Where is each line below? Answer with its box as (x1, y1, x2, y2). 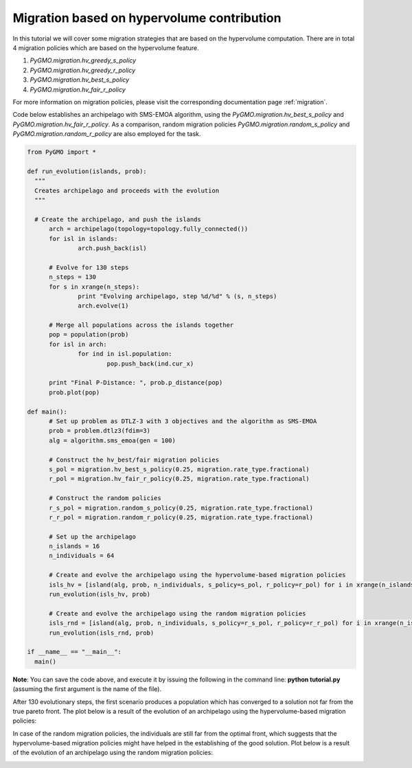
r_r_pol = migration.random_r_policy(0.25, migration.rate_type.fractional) (49, 513, 314, 521)
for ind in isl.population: (78, 350, 172, 358)
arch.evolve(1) (78, 302, 129, 310)
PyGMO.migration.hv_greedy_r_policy (30, 66, 136, 74)
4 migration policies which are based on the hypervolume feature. (12, 43, 199, 52)
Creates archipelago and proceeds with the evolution (34, 186, 220, 194)
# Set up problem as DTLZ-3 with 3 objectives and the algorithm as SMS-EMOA (49, 417, 317, 425)
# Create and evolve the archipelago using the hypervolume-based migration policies (49, 571, 346, 579)
